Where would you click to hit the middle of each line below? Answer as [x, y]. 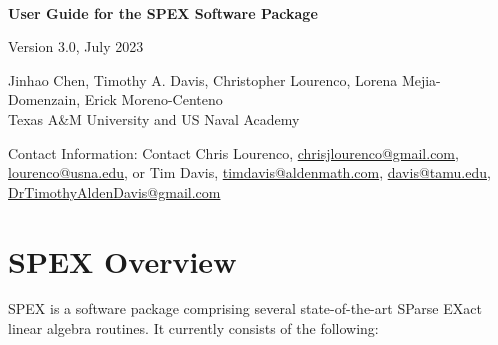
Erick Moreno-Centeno [153, 99]
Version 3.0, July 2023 [76, 46]
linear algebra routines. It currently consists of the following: [193, 328]
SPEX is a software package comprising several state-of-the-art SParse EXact [245, 308]
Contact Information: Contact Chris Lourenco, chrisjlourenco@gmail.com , [233, 152]
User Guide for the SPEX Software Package [163, 12]
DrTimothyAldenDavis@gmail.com [114, 191]
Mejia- [421, 79]
